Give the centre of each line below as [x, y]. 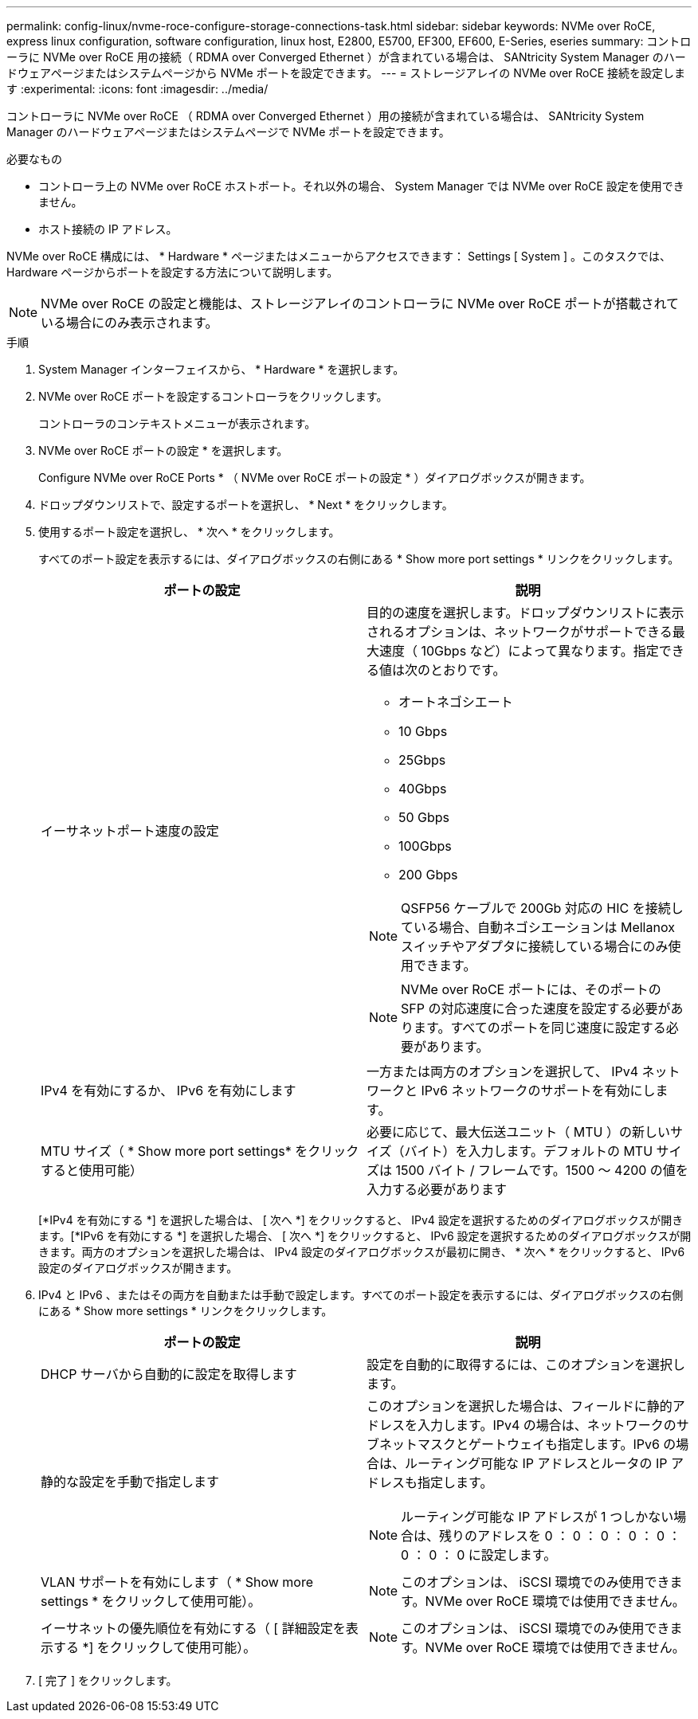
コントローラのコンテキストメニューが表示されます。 [177, 423]
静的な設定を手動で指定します [130, 1482]
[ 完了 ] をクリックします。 [108, 1680]
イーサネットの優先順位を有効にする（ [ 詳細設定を [193, 1628]
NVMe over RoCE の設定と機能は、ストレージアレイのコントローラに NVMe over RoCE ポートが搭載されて [360, 303]
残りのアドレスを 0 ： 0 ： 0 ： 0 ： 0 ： [560, 1536]
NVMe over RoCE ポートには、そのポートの [531, 989]
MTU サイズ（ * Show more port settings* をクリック [200, 1151]
